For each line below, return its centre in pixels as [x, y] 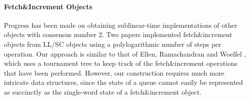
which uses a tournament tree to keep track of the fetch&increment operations [121, 63]
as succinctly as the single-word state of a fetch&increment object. [103, 91]
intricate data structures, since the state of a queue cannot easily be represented [124, 82]
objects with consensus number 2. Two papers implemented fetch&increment [118, 34]
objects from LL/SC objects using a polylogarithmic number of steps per [113, 44]
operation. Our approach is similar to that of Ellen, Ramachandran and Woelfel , [125, 53]
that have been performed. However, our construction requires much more [114, 72]
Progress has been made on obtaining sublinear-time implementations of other [121, 25]
